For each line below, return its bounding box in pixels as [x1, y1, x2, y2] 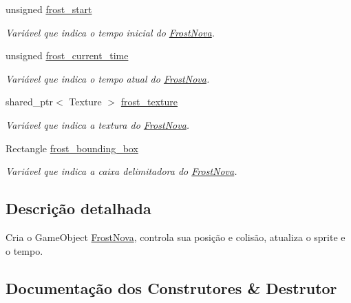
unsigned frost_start [6, 2, 92, 16]
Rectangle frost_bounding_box [6, 140, 138, 155]
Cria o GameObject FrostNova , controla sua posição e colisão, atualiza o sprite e [6, 229, 345, 244]
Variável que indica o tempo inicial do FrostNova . [6, 25, 215, 39]
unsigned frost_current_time [6, 48, 129, 63]
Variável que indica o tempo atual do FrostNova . [6, 71, 210, 85]
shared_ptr [6, 94, 54, 109]
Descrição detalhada [6, 198, 151, 219]
